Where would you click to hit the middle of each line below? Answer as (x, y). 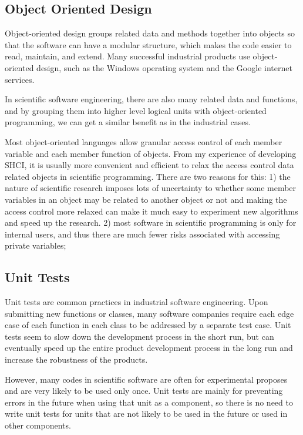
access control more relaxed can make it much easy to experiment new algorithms (151, 211)
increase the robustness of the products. (76, 359)
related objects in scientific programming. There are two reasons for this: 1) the (148, 176)
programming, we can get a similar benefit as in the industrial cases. (128, 122)
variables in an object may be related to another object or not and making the (146, 199)
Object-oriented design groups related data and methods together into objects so (150, 33)
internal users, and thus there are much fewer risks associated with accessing (142, 234)
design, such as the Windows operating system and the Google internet (164, 67)
